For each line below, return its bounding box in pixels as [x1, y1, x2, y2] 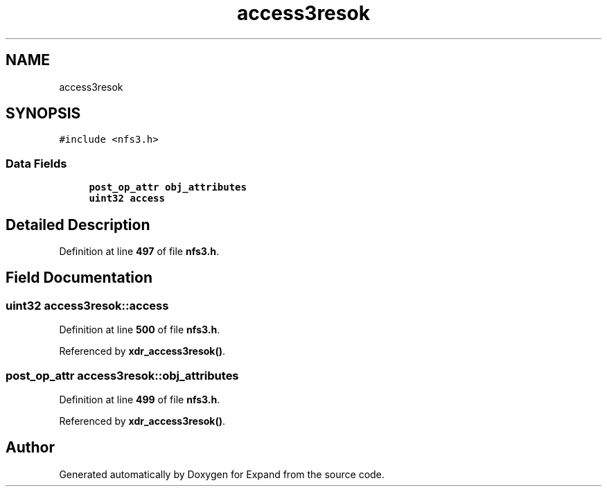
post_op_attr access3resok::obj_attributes [6, 368, 239, 383]
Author [6, 439, 55, 457]
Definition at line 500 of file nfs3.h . [59, 324, 220, 336]
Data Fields [6, 156, 67, 170]
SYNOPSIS [6, 105, 81, 123]
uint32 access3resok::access [6, 298, 169, 313]
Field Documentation [6, 269, 152, 287]
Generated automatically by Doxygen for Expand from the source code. [59, 468, 385, 480]
